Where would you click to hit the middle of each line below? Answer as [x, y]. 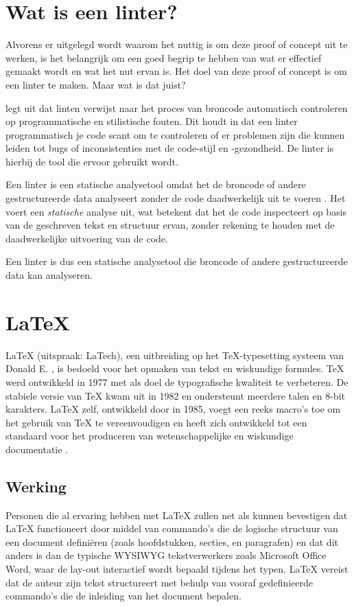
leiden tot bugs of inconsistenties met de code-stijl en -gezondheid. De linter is [170, 148]
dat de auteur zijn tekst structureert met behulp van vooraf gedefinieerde [160, 582]
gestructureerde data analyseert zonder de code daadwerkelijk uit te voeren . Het [176, 198]
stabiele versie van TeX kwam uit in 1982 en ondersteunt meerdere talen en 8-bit [175, 395]
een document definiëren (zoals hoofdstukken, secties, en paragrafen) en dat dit [172, 541]
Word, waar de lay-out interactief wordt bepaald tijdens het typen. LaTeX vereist [177, 569]
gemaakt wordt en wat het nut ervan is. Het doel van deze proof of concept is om [176, 71]
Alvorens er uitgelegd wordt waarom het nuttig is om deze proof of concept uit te [177, 44]
